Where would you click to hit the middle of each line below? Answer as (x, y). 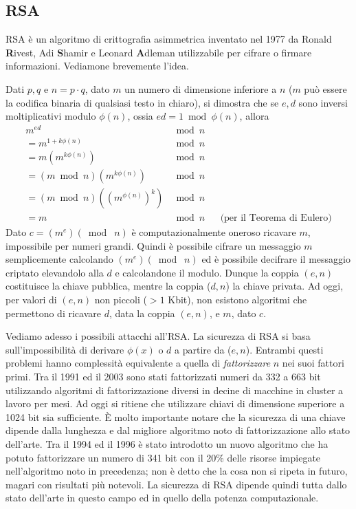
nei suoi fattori (313, 363)
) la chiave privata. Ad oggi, (285, 286)
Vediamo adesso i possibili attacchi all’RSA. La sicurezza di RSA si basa (158, 336)
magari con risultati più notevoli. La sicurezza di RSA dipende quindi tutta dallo (176, 484)
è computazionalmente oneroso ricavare (214, 232)
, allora (254, 116)
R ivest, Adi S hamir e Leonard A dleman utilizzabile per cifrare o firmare (159, 52)
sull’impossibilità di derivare (65, 349)
